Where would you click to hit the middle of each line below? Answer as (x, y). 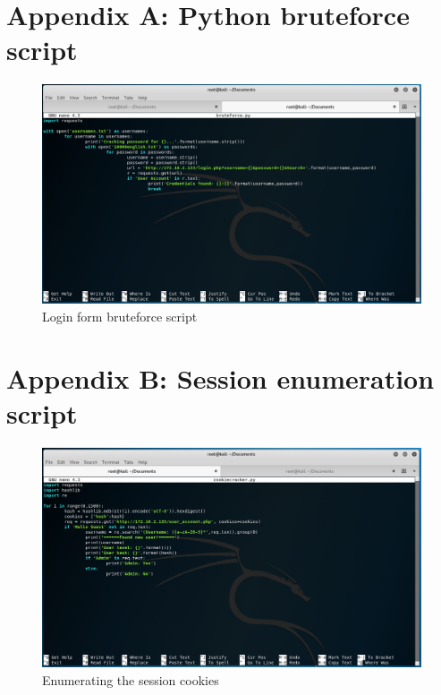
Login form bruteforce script (120, 317)
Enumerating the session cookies (131, 680)
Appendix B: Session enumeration (220, 378)
